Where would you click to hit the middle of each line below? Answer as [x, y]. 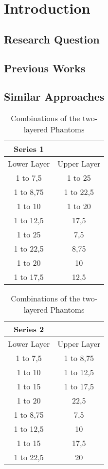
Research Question [52, 39]
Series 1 [29, 149]
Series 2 [29, 329]
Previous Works [45, 68]
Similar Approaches [54, 96]
